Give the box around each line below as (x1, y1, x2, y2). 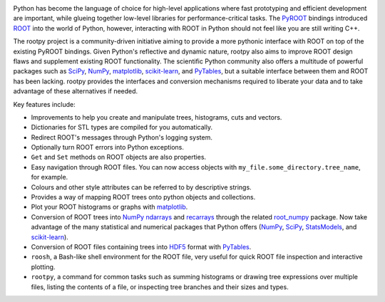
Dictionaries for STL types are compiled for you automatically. (31, 123, 213, 132)
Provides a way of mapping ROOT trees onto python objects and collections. (31, 193, 256, 202)
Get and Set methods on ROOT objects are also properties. (31, 153, 207, 162)
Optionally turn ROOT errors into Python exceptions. (31, 143, 185, 152)
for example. (31, 173, 68, 182)
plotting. (31, 262, 56, 271)
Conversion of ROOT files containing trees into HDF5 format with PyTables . (31, 242, 252, 251)
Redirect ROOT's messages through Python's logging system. (31, 132, 213, 142)
